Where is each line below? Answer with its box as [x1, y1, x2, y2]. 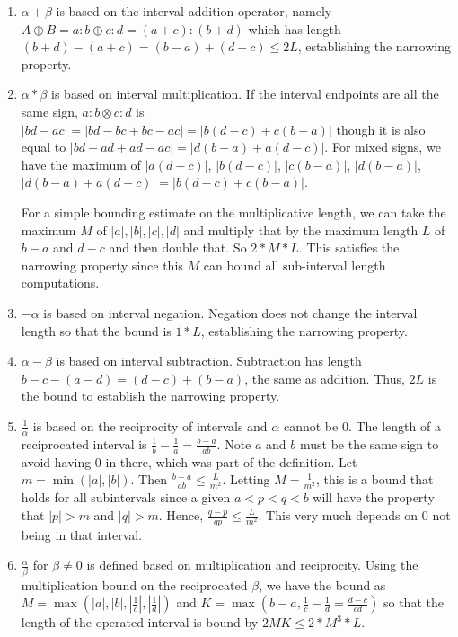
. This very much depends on [258, 505, 418, 524]
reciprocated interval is [21, 434, 147, 453]
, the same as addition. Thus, [244, 368, 405, 387]
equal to [21, 137, 66, 156]
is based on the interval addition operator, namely [56, 2, 332, 20]
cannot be [283, 416, 339, 435]
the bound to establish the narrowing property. [21, 386, 280, 405]
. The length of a [348, 416, 441, 435]
